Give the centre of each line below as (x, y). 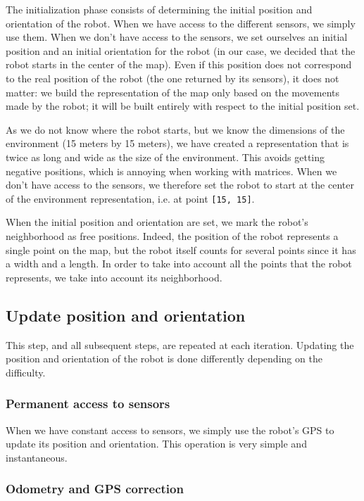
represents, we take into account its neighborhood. (114, 277)
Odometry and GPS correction (95, 489)
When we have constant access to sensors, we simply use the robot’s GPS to (170, 430)
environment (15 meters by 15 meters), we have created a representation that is (177, 143)
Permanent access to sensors (88, 404)
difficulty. (26, 372)
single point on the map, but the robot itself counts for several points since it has (181, 249)
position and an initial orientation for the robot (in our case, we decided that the (181, 50)
